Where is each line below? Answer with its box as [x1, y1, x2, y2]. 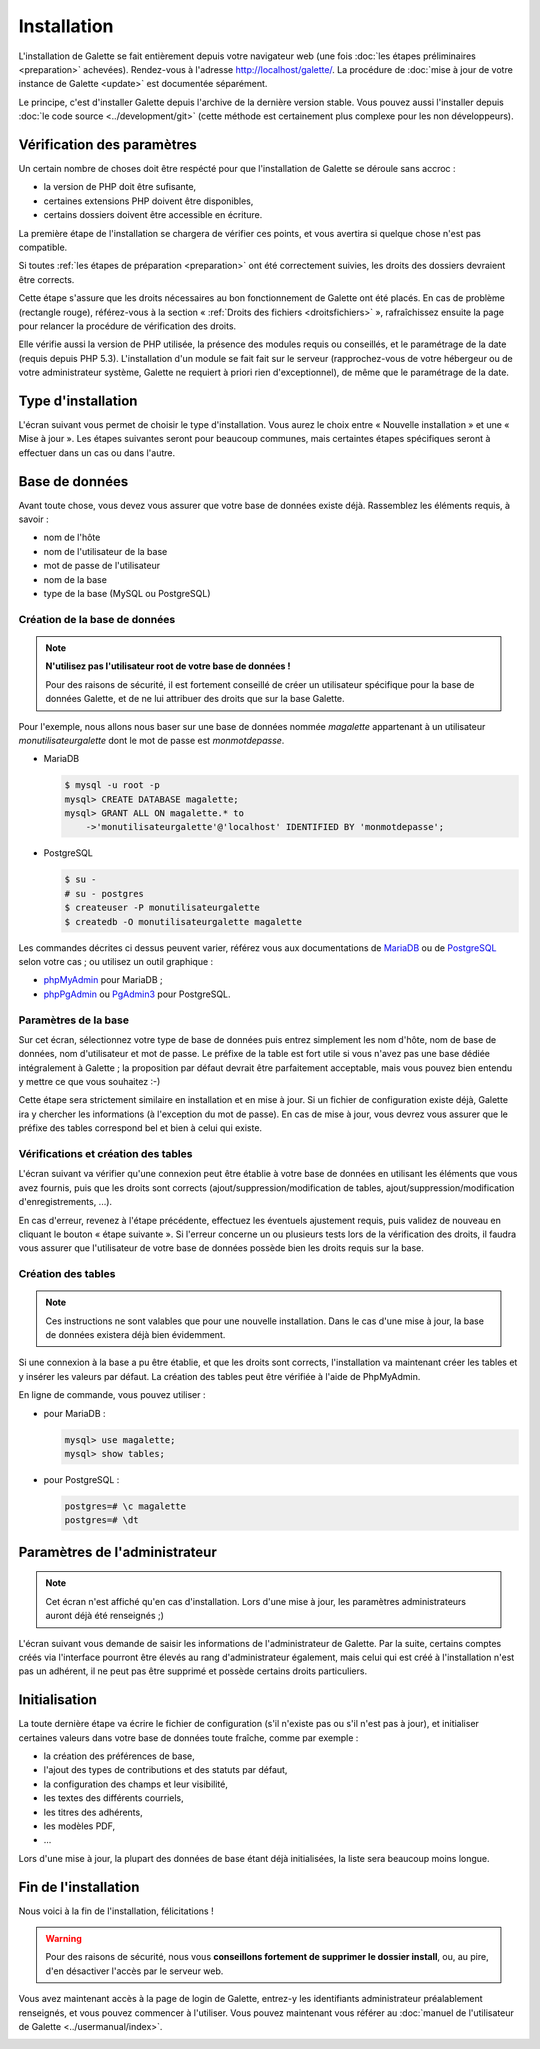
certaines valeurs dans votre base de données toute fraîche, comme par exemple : [18, 1731, 359, 1744]
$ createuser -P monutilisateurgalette [64, 902, 260, 914]
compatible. [18, 241, 68, 253]
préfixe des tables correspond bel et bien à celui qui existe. [18, 1122, 263, 1134]
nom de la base [43, 573, 107, 585]
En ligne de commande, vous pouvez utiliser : [18, 1389, 206, 1401]
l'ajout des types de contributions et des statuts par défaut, [43, 1764, 288, 1776]
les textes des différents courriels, [43, 1792, 184, 1804]
